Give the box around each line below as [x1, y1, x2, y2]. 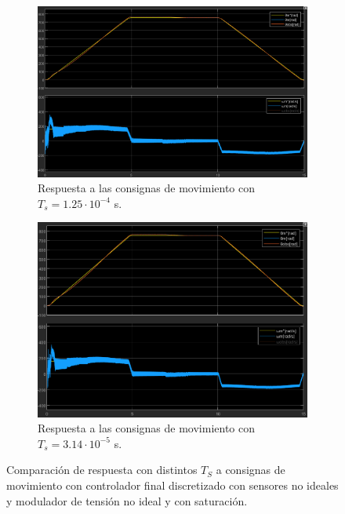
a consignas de [216, 461, 285, 478]
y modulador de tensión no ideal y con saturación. [6, 492, 248, 509]
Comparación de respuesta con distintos [6, 461, 198, 478]
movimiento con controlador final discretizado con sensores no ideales [6, 477, 339, 494]
